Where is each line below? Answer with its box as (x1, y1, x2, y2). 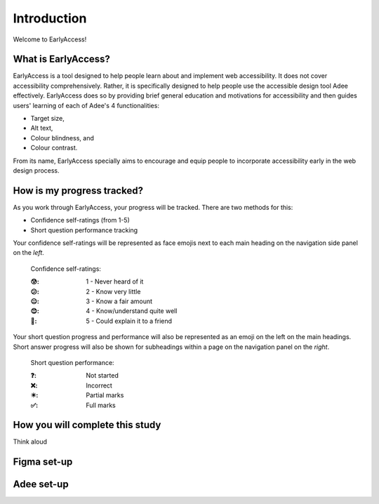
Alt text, (30, 124, 53, 133)
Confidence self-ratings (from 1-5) (30, 216, 130, 225)
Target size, (30, 114, 65, 123)
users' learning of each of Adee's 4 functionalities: (13, 101, 159, 110)
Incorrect (86, 381, 112, 390)
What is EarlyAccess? (13, 53, 110, 65)
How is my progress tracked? (13, 185, 144, 197)
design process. (13, 166, 60, 175)
